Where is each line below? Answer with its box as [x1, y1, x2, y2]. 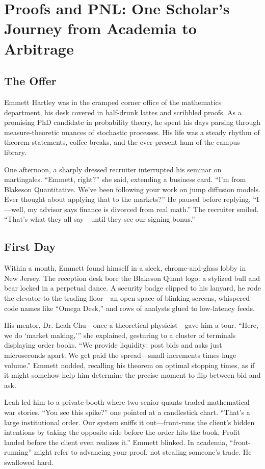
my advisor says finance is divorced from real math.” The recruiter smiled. [28, 203, 259, 214]
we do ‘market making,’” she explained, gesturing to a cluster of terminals [4, 329, 236, 340]
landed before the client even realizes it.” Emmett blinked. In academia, [4, 436, 228, 447]
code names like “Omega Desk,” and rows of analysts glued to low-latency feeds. [4, 302, 255, 313]
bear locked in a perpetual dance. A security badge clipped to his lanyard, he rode [4, 282, 261, 293]
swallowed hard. [4, 456, 54, 467]
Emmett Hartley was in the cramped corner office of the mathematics [4, 96, 222, 107]
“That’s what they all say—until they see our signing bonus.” [4, 214, 195, 224]
